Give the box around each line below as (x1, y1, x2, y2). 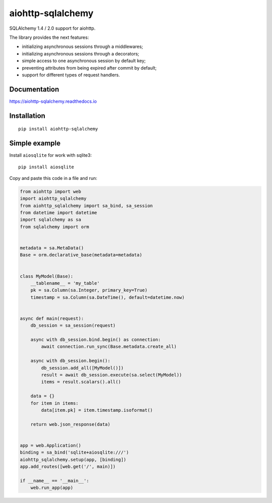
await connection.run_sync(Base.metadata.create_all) (41, 344, 177, 350)
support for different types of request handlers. (22, 72, 120, 78)
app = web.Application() (20, 443, 82, 448)
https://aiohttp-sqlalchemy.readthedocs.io (9, 98, 97, 104)
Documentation (9, 85, 59, 93)
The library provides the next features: (9, 34, 89, 40)
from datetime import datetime (20, 210, 98, 216)
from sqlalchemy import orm (20, 224, 89, 229)
